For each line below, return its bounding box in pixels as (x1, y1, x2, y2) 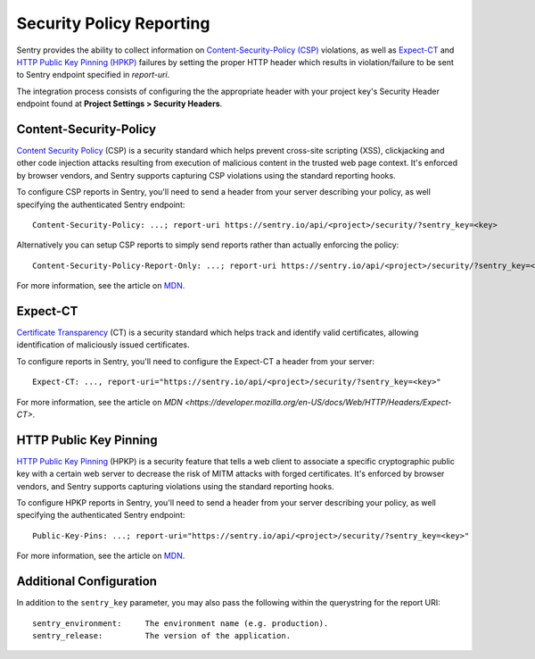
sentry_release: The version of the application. (32, 630, 292, 640)
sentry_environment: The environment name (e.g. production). (32, 618, 329, 629)
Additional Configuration (16, 574, 158, 589)
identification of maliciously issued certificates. (16, 339, 190, 350)
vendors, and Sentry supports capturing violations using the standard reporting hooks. (16, 480, 334, 491)
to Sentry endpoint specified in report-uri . (16, 70, 170, 80)
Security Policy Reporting (16, 13, 210, 33)
